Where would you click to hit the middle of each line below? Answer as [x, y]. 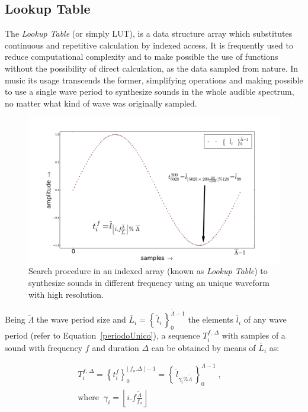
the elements [211, 319]
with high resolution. [66, 294]
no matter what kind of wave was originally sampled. [101, 103]
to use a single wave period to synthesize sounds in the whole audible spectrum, [150, 91]
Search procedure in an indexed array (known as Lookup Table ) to [148, 271]
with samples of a [254, 335]
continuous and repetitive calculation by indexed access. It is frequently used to [149, 45]
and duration [115, 347]
